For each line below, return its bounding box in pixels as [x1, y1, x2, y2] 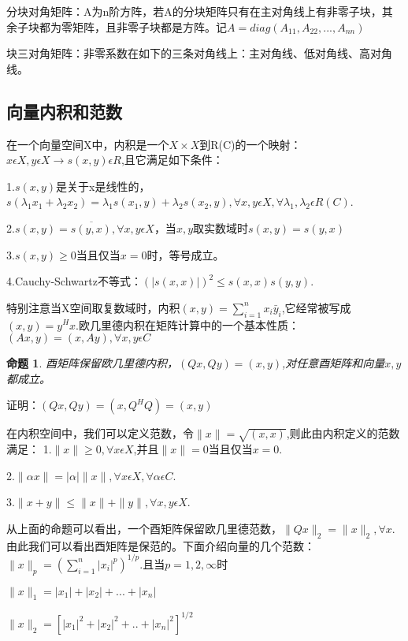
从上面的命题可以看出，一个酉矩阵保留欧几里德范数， [6, 520, 282, 536]
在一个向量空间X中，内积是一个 [6, 136, 169, 152]
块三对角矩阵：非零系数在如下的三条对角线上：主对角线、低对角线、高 [6, 45, 370, 61]
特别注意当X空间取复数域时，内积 [6, 299, 180, 315]
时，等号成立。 [147, 246, 224, 263]
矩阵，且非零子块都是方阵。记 [72, 18, 227, 35]
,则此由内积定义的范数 [286, 425, 400, 442]
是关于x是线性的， [56, 177, 150, 194]
